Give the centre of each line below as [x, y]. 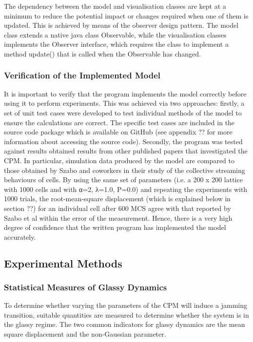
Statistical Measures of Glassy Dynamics [86, 287]
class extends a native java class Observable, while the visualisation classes [115, 34]
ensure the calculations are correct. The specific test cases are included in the [119, 122]
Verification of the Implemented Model [82, 75]
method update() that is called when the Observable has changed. [102, 53]
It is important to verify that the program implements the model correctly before [125, 93]
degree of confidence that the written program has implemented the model [115, 227]
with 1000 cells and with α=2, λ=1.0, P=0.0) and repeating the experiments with [126, 189]
